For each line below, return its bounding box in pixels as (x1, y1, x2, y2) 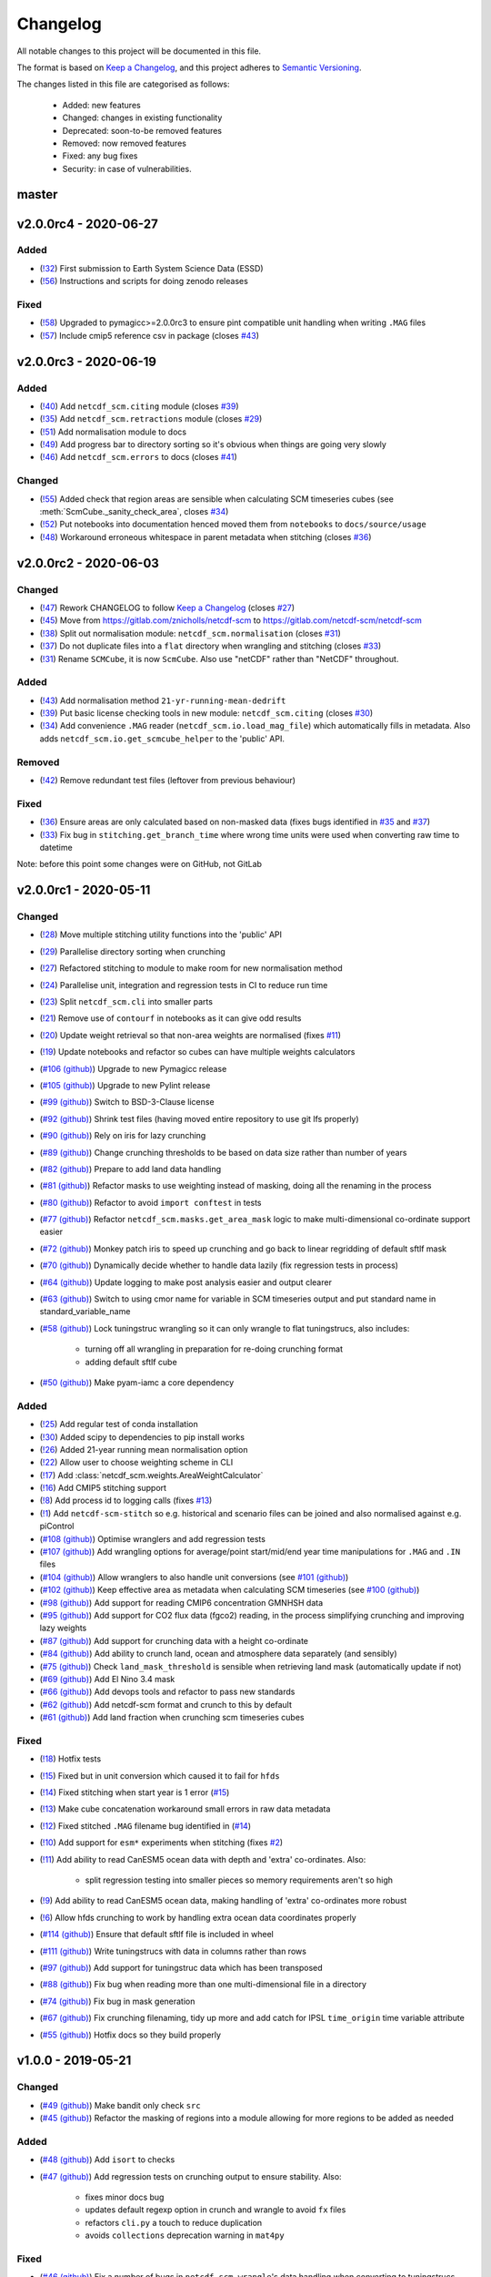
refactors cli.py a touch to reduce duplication (85, 2217, 263, 2228)
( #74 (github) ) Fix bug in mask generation (39, 1996, 195, 2006)
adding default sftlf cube (85, 1356, 177, 1367)
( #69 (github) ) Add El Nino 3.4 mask (39, 1673, 175, 1684)
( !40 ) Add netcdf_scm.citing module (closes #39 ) (39, 401, 239, 412)
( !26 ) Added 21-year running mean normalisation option (39, 1444, 248, 1455)
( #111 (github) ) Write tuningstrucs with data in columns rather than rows (39, 1945, 306, 1956)
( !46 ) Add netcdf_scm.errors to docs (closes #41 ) (39, 452, 238, 463)
